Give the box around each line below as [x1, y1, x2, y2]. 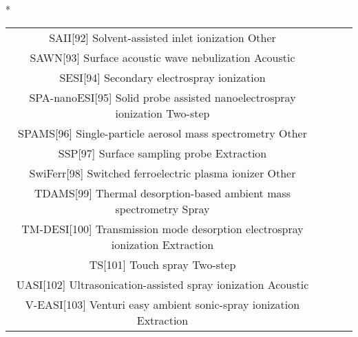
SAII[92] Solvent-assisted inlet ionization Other [49, 29, 276, 45]
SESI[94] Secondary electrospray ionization [59, 69, 266, 85]
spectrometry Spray [115, 200, 210, 217]
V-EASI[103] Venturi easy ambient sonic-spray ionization [25, 296, 300, 312]
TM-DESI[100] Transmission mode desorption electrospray [21, 220, 304, 237]
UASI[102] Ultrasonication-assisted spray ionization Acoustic [16, 276, 309, 292]
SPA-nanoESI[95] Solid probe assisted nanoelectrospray [29, 89, 296, 105]
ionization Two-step [115, 105, 210, 121]
